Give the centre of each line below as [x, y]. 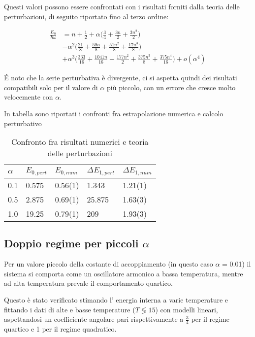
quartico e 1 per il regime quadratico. [60, 329]
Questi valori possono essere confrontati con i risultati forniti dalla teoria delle [122, 6]
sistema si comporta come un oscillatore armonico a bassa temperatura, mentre [124, 273]
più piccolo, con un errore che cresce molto [171, 87]
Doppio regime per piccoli [71, 243]
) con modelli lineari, [187, 309]
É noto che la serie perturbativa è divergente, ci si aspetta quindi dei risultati [121, 78]
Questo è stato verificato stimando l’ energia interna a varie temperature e [116, 300]
